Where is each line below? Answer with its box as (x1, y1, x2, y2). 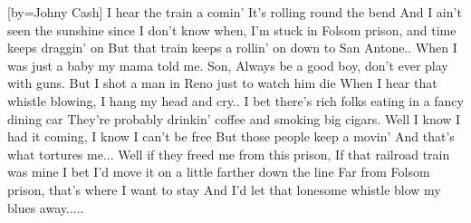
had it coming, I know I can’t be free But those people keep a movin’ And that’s (7, 127, 455, 146)
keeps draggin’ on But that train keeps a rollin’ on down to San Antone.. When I (7, 38, 457, 57)
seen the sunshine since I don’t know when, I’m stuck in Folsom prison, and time (7, 20, 457, 39)
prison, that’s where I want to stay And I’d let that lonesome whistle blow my (7, 179, 441, 199)
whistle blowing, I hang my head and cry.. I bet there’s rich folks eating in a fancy (7, 91, 464, 110)
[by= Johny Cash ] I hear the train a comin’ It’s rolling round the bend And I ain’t (7, 3, 462, 21)
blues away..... (7, 198, 84, 217)
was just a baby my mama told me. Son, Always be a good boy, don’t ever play (7, 55, 448, 74)
